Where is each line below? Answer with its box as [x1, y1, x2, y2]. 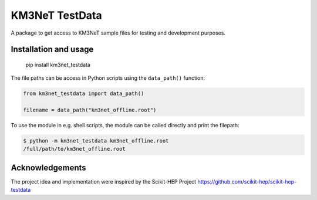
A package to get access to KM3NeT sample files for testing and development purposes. [11, 29, 226, 36]
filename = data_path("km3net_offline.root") [23, 107, 157, 114]
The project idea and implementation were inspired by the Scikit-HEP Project [11, 178, 197, 185]
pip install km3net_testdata [25, 61, 91, 68]
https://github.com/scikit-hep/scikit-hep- [197, 178, 297, 185]
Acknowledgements [11, 162, 86, 172]
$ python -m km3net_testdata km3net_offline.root [23, 138, 169, 144]
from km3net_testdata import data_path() [23, 90, 144, 97]
